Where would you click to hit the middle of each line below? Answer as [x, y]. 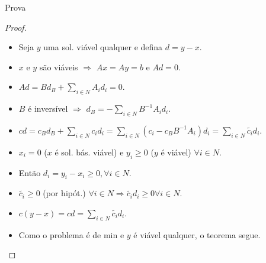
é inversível [48, 108]
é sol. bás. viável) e [89, 152]
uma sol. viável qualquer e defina [103, 47]
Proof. [16, 27]
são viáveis [59, 66]
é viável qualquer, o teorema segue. [197, 234]
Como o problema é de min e [71, 234]
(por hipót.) [64, 193]
